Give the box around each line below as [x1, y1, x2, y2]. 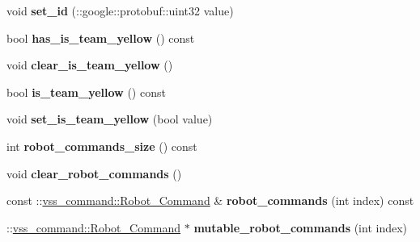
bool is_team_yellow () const [6, 83, 166, 100]
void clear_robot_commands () [6, 165, 182, 181]
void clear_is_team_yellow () [6, 56, 173, 73]
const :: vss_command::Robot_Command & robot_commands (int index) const [6, 192, 414, 209]
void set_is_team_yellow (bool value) [6, 111, 213, 127]
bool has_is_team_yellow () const [6, 29, 195, 46]
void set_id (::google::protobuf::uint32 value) [6, 2, 234, 19]
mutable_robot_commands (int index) [193, 219, 408, 236]
